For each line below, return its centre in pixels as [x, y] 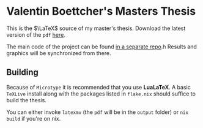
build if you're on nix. [34, 118]
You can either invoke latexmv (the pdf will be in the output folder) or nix [97, 112]
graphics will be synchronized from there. [59, 53]
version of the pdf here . [36, 34]
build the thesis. [27, 100]
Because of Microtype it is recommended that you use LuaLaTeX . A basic [98, 87]
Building [22, 73]
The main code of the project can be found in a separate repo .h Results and [102, 47]
